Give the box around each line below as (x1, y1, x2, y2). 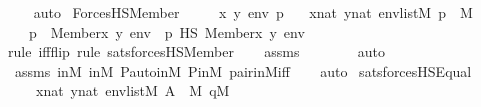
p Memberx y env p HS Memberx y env (28, 21, 305, 42)
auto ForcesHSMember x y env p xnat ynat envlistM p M (33, 2, 473, 22)
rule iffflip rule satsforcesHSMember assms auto (8, 41, 386, 62)
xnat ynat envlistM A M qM (35, 80, 230, 101)
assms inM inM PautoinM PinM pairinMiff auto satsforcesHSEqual (14, 60, 472, 81)
